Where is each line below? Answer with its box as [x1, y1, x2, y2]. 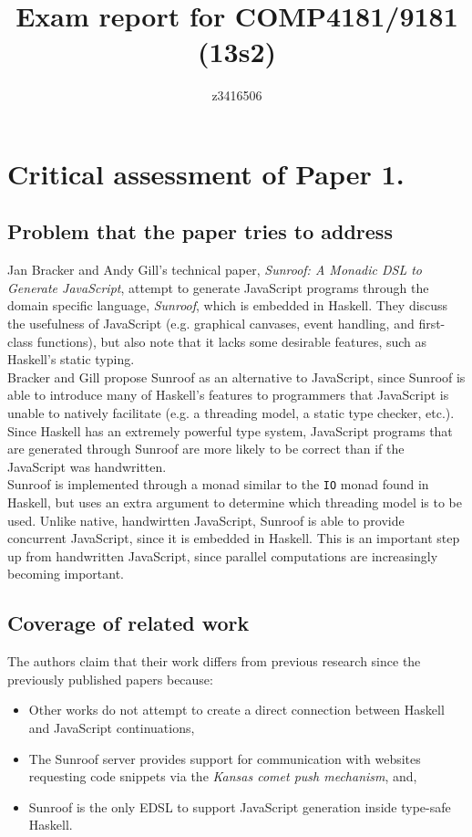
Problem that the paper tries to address [7, 217, 393, 246]
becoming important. [7, 564, 125, 583]
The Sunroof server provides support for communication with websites [28, 748, 421, 768]
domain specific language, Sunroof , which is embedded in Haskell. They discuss [7, 296, 448, 315]
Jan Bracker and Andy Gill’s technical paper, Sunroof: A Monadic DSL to [7, 260, 422, 279]
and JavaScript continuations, [28, 718, 195, 738]
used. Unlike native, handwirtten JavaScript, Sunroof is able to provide [7, 510, 405, 529]
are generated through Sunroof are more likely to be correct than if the [7, 439, 405, 458]
